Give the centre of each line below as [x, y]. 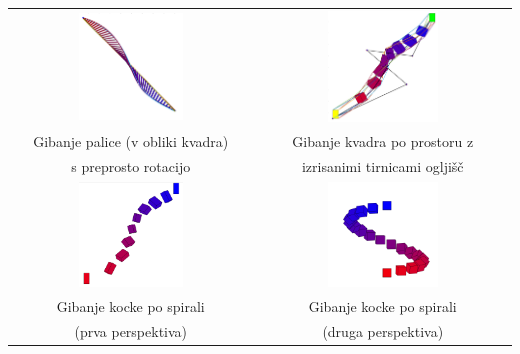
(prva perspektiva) [131, 331]
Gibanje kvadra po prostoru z [383, 140]
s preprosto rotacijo [131, 165]
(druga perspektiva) [383, 331]
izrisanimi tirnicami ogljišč [382, 165]
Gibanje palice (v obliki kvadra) [131, 140]
